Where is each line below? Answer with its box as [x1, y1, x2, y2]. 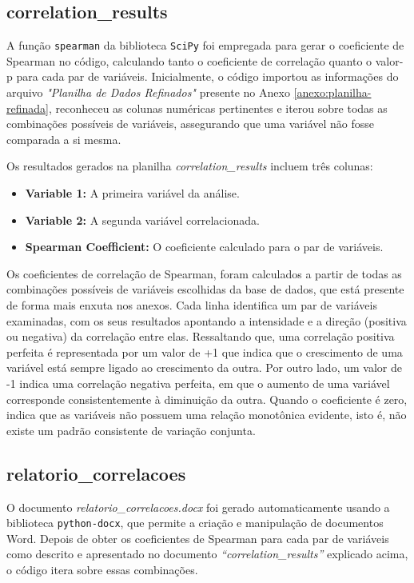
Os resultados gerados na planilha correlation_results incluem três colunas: [6, 158, 373, 174]
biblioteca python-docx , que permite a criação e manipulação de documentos [6, 514, 384, 531]
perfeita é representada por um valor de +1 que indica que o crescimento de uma [6, 343, 403, 360]
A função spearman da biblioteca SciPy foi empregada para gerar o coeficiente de [6, 37, 404, 54]
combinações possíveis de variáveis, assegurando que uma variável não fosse [6, 115, 375, 132]
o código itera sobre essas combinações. [6, 561, 198, 577]
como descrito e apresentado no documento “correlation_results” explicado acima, [6, 545, 408, 562]
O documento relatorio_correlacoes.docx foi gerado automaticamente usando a [6, 498, 390, 515]
